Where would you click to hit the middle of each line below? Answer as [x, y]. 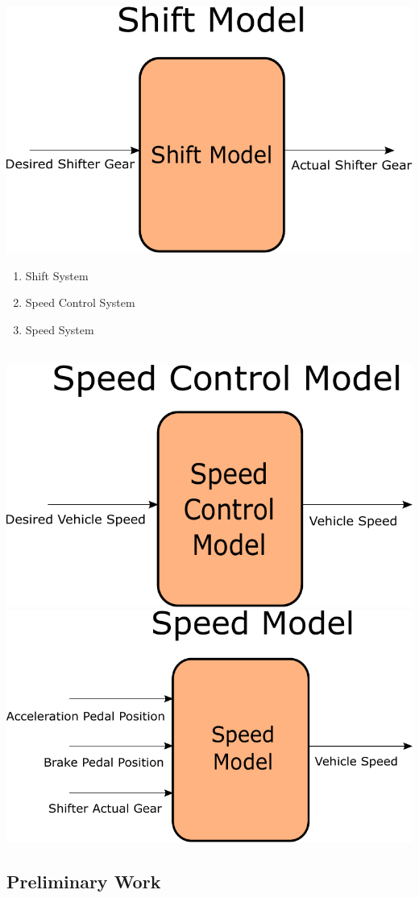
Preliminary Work [84, 881]
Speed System [60, 329]
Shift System [57, 275]
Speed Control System [80, 302]
